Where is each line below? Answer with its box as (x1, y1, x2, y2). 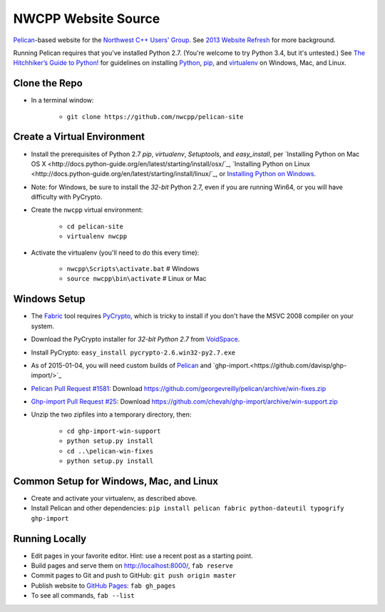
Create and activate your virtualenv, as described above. (31, 494, 197, 502)
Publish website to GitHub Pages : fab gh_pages (31, 581, 176, 590)
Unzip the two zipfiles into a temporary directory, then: (31, 410, 192, 419)
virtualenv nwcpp (66, 233, 128, 240)
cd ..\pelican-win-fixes (66, 447, 153, 455)
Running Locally (13, 532, 87, 545)
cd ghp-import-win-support (66, 427, 161, 435)
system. (31, 322, 55, 330)
